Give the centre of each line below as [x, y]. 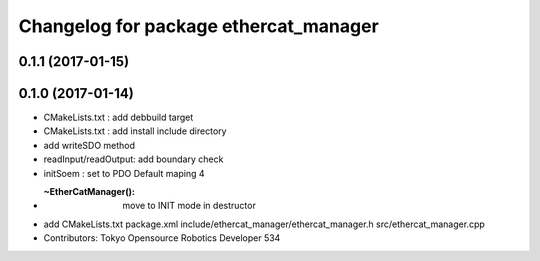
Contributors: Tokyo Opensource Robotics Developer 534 [162, 238]
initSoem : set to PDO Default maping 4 [124, 173]
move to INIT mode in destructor [189, 206]
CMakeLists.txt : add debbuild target [118, 117]
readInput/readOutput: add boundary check [133, 159]
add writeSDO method [89, 145]
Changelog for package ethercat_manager [198, 26]
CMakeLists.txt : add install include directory [135, 131]
